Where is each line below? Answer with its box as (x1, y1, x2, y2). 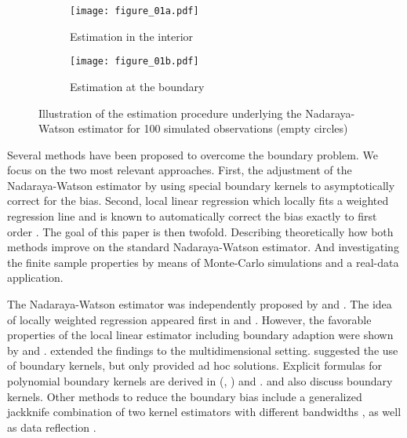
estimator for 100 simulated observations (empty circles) (78, 120, 348, 137)
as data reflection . (7, 418, 96, 435)
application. (7, 269, 64, 286)
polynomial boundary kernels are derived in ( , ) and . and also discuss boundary (7, 373, 393, 389)
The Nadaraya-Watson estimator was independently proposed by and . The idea (7, 296, 392, 312)
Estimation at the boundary (70, 78, 205, 94)
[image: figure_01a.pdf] (70, 5, 199, 16)
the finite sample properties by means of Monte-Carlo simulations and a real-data (7, 254, 399, 270)
